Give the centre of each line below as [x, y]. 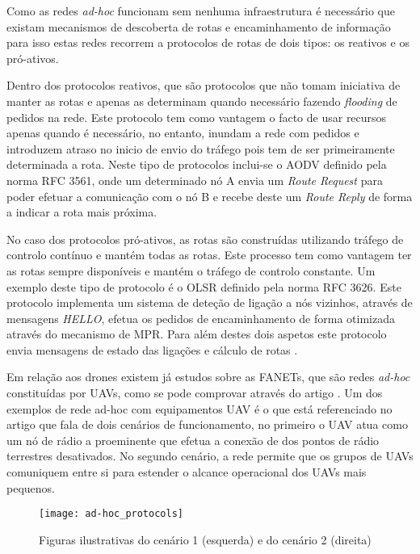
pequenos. [31, 487]
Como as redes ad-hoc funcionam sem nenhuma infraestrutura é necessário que [201, 10]
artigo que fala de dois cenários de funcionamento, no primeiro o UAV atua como [207, 424]
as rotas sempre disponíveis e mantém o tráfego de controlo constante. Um [191, 270]
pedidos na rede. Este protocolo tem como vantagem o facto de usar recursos [197, 117]
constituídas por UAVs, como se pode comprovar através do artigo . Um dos [195, 393]
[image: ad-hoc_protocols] [111, 514]
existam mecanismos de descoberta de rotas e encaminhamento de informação [199, 26]
